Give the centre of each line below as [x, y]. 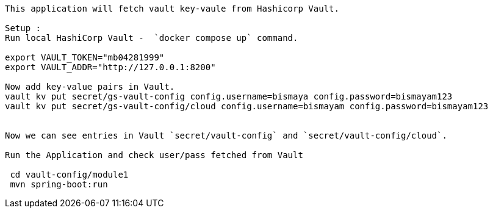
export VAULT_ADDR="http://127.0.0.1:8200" [110, 67]
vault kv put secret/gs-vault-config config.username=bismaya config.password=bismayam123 [229, 96]
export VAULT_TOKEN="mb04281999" [85, 57]
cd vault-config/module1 [69, 175]
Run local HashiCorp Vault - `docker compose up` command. [152, 38]
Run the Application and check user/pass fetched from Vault [154, 155]
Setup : [23, 28]
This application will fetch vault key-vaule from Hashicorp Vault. [172, 9]
